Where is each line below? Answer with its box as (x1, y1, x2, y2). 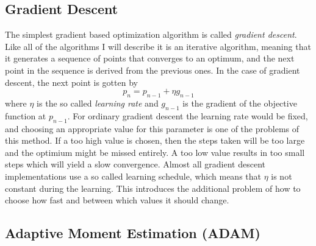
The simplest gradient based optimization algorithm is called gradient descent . (5, 28, 297, 41)
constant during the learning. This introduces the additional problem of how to (5, 181, 301, 194)
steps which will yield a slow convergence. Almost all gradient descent (5, 158, 266, 170)
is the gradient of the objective (182, 96, 297, 109)
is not (271, 169, 292, 182)
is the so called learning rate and (37, 96, 159, 109)
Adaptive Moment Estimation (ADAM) (5, 223, 260, 242)
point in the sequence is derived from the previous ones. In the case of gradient (5, 63, 300, 76)
